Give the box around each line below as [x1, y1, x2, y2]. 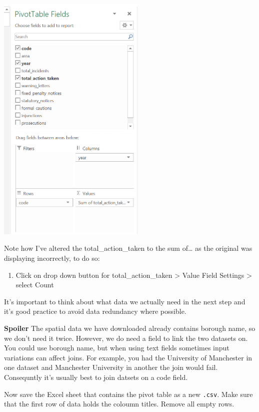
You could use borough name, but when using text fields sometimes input [4, 342, 229, 353]
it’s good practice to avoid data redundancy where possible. [4, 306, 186, 316]
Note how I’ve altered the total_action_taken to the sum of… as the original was [4, 243, 252, 253]
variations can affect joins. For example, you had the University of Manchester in [4, 352, 252, 362]
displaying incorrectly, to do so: [4, 252, 100, 263]
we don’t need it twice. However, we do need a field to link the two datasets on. [4, 332, 248, 343]
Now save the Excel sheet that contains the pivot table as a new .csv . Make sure [4, 388, 253, 399]
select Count [15, 279, 54, 290]
